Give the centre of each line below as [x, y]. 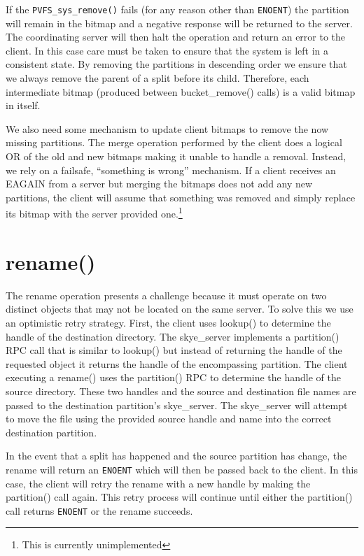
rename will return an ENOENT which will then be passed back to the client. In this [182, 469]
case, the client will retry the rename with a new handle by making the [158, 483]
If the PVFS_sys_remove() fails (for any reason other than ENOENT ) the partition [177, 9]
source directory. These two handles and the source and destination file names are [181, 391]
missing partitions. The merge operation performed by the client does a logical [174, 142]
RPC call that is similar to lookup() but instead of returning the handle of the [174, 350]
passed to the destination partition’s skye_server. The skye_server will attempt [177, 405]
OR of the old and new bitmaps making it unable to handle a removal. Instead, [176, 156]
